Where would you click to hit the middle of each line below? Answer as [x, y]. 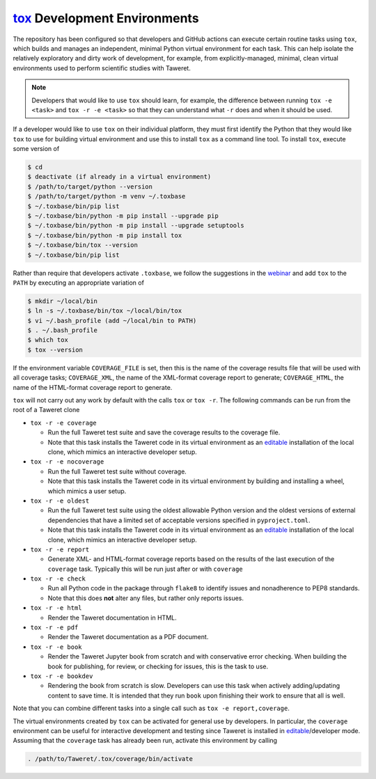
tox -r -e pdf [54, 628]
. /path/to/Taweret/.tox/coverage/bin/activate [110, 759]
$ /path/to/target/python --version [90, 187]
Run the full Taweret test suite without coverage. [117, 471]
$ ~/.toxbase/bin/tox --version [83, 245]
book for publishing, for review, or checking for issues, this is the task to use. [158, 666]
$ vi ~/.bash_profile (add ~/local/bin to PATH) [112, 321]
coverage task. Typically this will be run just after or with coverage [145, 569]
